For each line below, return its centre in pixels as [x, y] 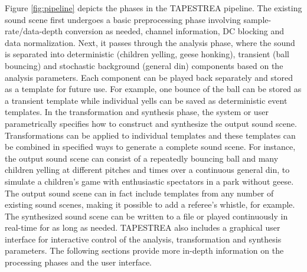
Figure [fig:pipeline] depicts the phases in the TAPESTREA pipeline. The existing [153, 8]
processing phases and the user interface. [78, 262]
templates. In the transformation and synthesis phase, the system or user [137, 112]
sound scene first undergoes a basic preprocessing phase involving [123, 19]
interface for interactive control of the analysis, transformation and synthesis [143, 239]
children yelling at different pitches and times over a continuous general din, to [147, 170]
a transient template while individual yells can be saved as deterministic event [146, 100]
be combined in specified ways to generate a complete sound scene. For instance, [150, 147]
